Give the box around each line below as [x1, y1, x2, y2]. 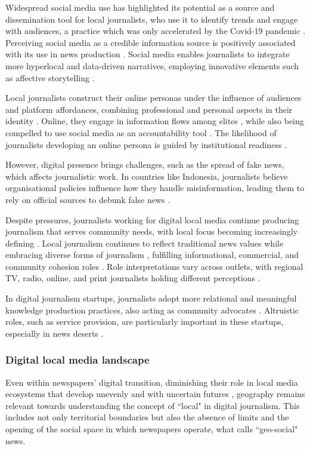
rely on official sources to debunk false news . [5, 193, 170, 205]
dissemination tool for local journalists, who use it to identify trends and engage [5, 13, 298, 25]
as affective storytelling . [5, 71, 95, 84]
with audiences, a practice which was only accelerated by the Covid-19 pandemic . [5, 24, 306, 37]
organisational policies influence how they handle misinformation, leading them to [5, 182, 305, 194]
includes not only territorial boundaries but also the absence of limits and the [5, 411, 289, 423]
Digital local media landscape [5, 352, 150, 367]
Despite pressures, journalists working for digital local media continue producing [5, 213, 299, 226]
